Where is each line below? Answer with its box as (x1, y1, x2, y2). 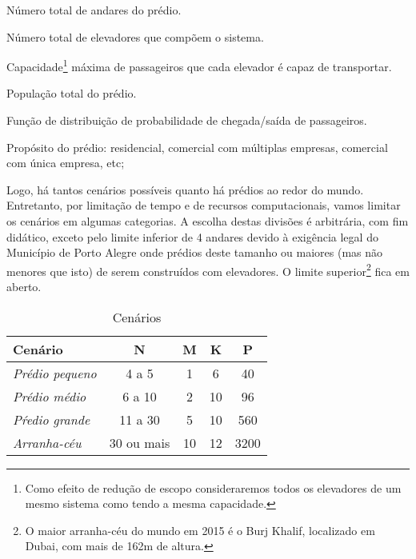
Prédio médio (13, 386, 86, 405)
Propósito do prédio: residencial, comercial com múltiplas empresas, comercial (6, 138, 388, 155)
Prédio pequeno (13, 363, 97, 382)
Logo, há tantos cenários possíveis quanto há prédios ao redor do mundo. (6, 181, 364, 198)
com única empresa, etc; (6, 154, 125, 171)
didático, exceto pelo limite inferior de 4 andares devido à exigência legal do (6, 228, 378, 245)
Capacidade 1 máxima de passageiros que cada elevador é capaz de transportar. (6, 56, 392, 74)
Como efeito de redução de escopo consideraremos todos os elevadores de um (25, 479, 402, 496)
